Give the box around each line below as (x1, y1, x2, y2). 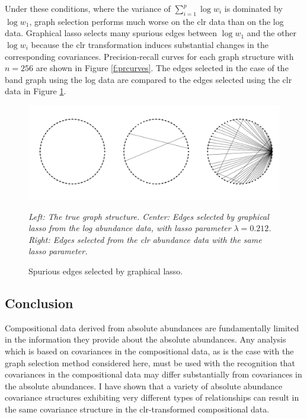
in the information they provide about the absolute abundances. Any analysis (5, 333, 286, 346)
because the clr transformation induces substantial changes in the (31, 38, 268, 50)
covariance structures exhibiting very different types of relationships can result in (5, 391, 299, 404)
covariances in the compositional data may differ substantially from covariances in (5, 368, 302, 380)
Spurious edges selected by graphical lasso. (28, 264, 183, 277)
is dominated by (224, 2, 283, 14)
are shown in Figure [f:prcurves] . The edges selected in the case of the (36, 62, 289, 74)
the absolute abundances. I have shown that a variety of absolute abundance (5, 379, 283, 392)
